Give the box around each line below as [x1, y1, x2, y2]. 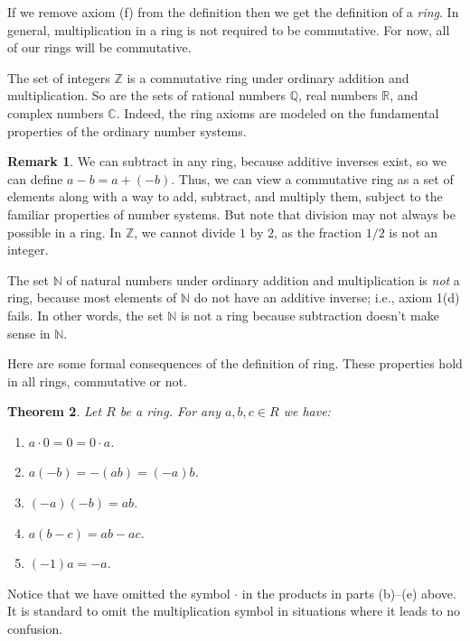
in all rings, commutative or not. [7, 371, 187, 390]
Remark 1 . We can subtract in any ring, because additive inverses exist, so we [7, 152, 446, 171]
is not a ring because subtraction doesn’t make [181, 305, 439, 324]
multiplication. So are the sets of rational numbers [7, 86, 286, 105]
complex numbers [7, 103, 104, 122]
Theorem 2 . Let [7, 402, 102, 421]
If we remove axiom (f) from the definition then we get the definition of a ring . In [7, 3, 459, 21]
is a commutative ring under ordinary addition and [127, 68, 409, 87]
